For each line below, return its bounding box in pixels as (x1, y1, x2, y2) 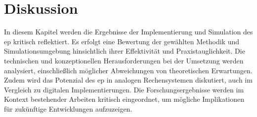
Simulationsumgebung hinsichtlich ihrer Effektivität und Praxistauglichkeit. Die (4, 46, 245, 56)
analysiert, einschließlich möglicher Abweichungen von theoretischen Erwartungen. (4, 65, 253, 75)
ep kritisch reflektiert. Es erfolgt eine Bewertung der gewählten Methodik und (4, 36, 240, 46)
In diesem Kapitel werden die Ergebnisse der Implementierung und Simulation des (4, 27, 253, 37)
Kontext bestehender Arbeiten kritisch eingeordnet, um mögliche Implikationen (4, 94, 245, 104)
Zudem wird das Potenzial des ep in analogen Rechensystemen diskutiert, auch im (4, 75, 253, 85)
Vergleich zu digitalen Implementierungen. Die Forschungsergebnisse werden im (4, 84, 244, 94)
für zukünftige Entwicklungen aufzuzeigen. (4, 103, 132, 114)
